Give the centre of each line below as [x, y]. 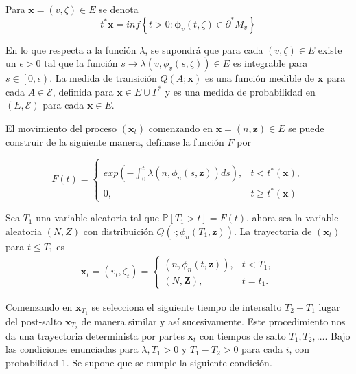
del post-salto [34, 321]
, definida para [83, 91]
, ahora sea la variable [293, 218]
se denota [119, 9]
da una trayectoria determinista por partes [95, 335]
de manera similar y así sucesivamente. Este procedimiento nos [213, 321]
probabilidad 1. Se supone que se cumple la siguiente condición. [139, 362]
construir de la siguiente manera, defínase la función [115, 141]
